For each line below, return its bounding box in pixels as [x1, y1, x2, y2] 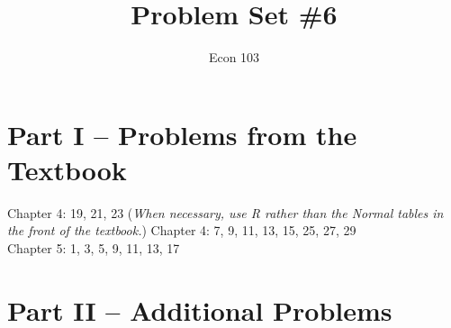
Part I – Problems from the [7, 115, 357, 152]
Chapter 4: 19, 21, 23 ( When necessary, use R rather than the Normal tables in [7, 203, 444, 222]
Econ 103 [208, 48, 260, 67]
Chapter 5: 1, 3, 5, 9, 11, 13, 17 [7, 239, 180, 258]
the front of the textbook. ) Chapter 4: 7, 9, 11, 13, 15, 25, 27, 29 [7, 221, 356, 240]
